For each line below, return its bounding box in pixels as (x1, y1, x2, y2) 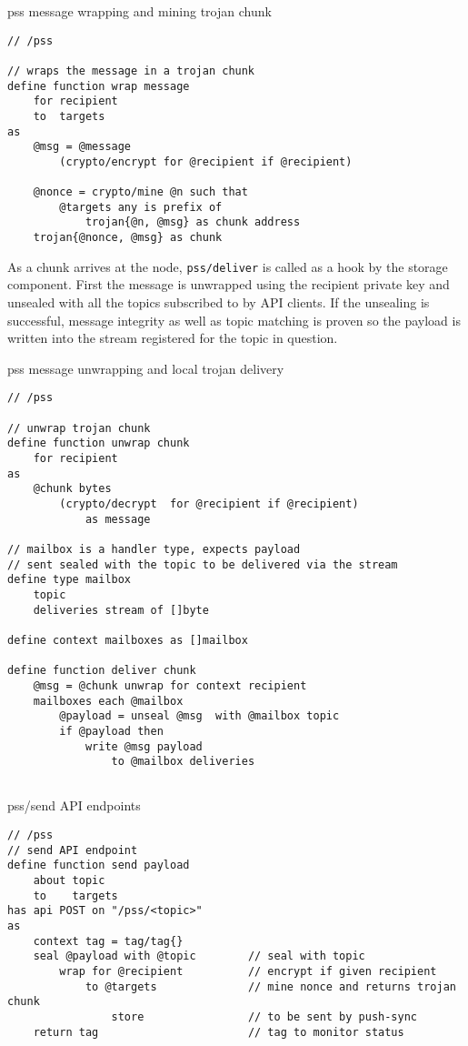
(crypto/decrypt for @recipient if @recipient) (59, 498, 359, 510)
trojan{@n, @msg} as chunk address (85, 216, 301, 229)
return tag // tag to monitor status (33, 1025, 404, 1039)
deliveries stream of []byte (33, 603, 209, 617)
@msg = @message (33, 140, 132, 154)
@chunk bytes (33, 482, 112, 496)
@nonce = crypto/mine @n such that (33, 186, 248, 199)
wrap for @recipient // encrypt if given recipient (59, 964, 437, 978)
